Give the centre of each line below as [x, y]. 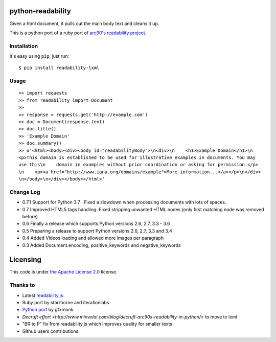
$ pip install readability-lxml [59, 68]
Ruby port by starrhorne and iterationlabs [66, 302]
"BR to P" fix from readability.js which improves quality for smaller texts [97, 324]
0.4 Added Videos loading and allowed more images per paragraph [93, 238]
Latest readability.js [43, 295]
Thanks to [22, 285]
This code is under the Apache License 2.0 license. [63, 272]
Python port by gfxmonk [48, 310]
